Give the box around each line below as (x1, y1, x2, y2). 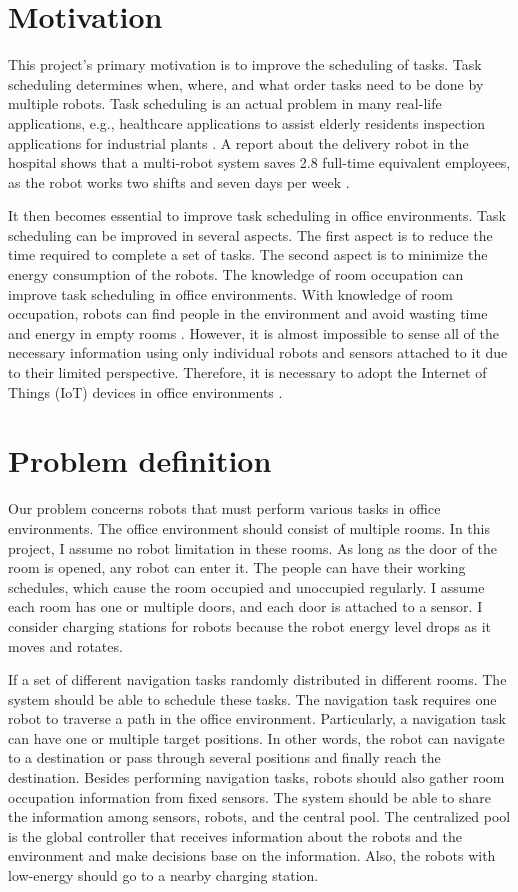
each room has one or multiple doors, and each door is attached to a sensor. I (8, 596, 483, 617)
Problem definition (8, 440, 272, 481)
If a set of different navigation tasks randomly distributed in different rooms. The (8, 669, 507, 690)
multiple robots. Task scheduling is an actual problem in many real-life (8, 93, 442, 114)
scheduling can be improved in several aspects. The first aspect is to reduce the (8, 224, 493, 245)
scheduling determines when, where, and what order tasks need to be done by (8, 73, 484, 94)
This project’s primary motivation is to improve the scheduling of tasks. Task (8, 54, 482, 75)
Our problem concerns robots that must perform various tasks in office (8, 498, 441, 519)
